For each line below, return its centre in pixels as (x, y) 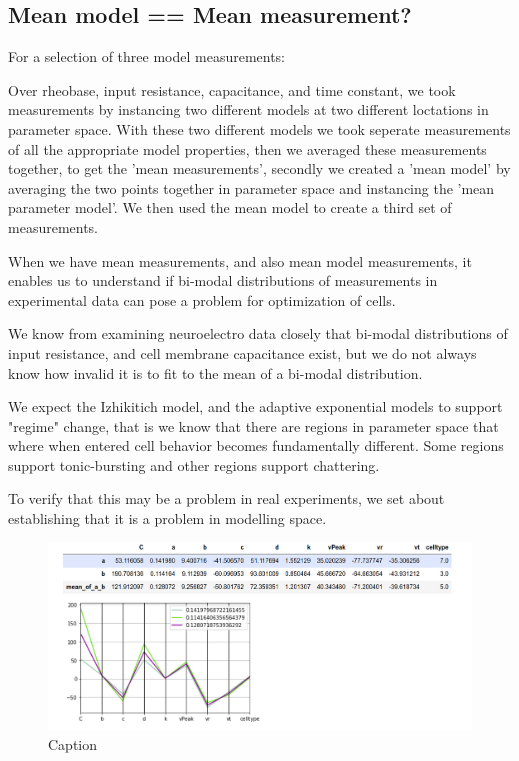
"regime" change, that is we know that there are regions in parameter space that (253, 425)
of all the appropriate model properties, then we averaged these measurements (247, 148)
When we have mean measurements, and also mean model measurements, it (240, 260)
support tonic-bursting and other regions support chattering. (194, 464)
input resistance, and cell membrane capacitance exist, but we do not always (242, 352)
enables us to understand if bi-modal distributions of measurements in (223, 280)
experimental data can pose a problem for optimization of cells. (202, 299)
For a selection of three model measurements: (147, 56)
